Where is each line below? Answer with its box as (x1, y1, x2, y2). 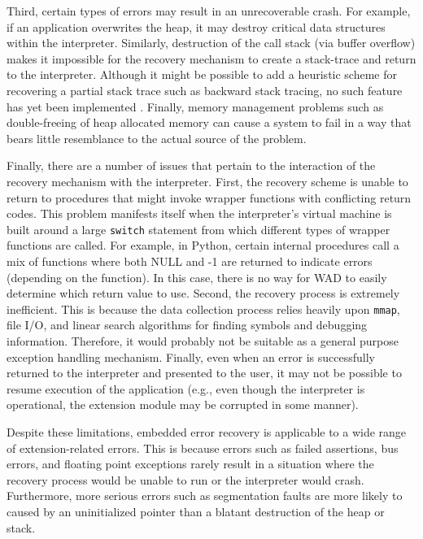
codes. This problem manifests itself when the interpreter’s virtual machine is (7, 205, 392, 222)
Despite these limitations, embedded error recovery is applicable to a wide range (7, 423, 407, 440)
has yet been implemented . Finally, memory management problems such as (7, 98, 384, 115)
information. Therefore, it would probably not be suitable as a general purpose (7, 333, 399, 349)
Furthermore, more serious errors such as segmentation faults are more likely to (7, 487, 403, 504)
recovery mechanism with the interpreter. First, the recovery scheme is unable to (7, 172, 408, 189)
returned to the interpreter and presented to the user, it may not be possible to (7, 364, 402, 381)
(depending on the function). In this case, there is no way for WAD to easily (7, 268, 387, 285)
